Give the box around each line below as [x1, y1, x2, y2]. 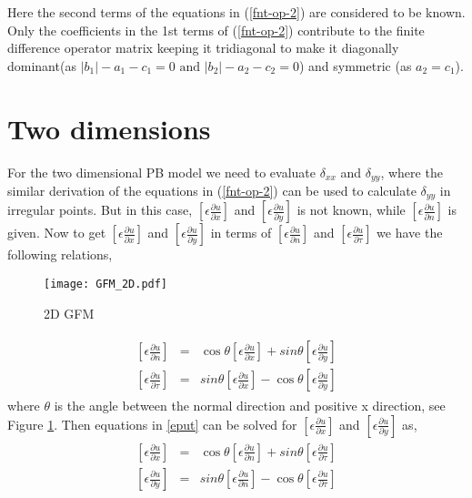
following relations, [7, 245, 113, 264]
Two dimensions [7, 109, 211, 147]
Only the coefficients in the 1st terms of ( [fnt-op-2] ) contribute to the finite [7, 20, 425, 39]
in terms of [210, 223, 272, 242]
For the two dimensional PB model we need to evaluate [7, 162, 316, 181]
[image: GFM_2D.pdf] [44, 278, 168, 290]
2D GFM [44, 303, 95, 322]
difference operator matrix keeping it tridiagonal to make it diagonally [7, 38, 399, 57]
